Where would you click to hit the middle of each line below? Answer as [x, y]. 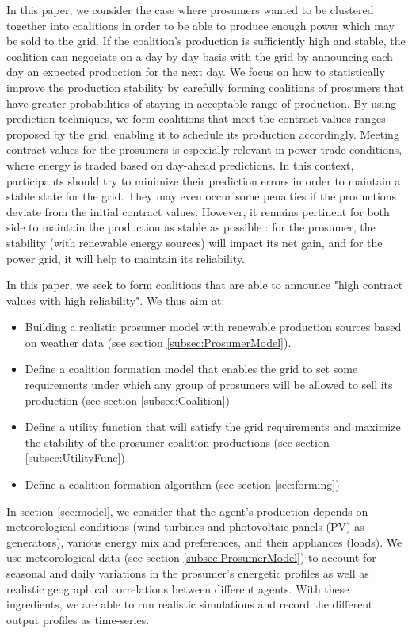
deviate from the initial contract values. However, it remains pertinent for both [198, 211]
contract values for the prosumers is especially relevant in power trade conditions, [204, 149]
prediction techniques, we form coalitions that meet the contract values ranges [196, 118]
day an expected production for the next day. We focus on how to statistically [196, 72]
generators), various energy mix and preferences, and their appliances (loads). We [204, 541]
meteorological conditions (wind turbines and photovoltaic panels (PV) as [185, 526]
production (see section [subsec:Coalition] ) [128, 400]
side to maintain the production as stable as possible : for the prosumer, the [191, 227]
